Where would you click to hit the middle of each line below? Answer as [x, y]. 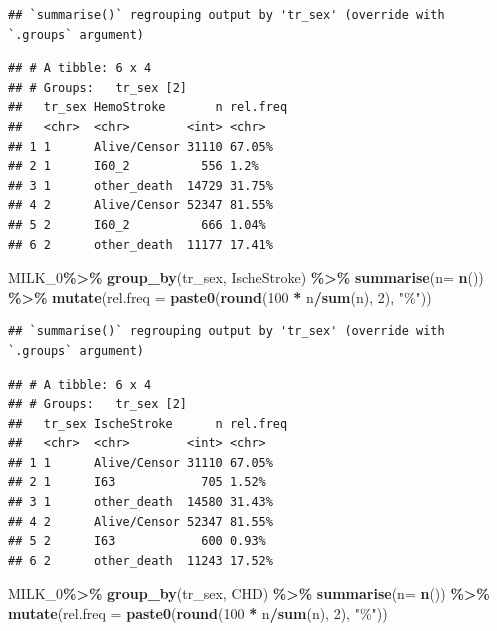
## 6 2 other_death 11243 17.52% [140, 560]
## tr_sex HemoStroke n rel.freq [148, 107]
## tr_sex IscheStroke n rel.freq [148, 423]
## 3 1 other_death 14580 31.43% [140, 502]
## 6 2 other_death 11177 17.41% [140, 244]
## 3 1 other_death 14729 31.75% [140, 185]
